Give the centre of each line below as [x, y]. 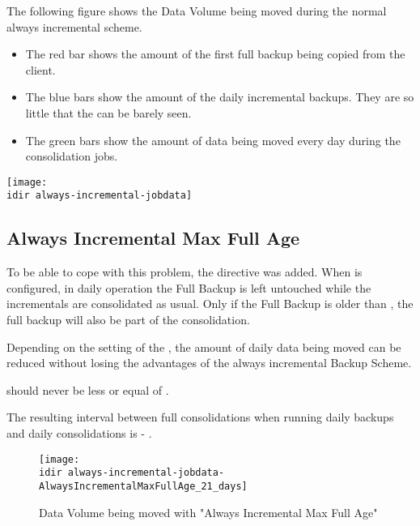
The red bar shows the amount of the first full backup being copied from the [215, 54]
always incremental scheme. [74, 26]
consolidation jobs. [72, 156]
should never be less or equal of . [88, 389]
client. [40, 69]
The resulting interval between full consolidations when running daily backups [200, 417]
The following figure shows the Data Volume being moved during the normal [197, 11]
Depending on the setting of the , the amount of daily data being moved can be [204, 346]
